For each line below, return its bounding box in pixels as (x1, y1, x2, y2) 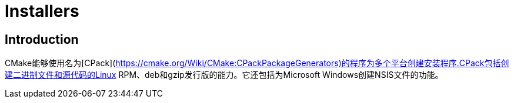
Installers (5, 1, 79, 21)
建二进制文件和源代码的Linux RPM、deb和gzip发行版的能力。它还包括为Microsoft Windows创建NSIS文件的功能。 (5, 70, 443, 80)
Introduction (5, 32, 79, 47)
